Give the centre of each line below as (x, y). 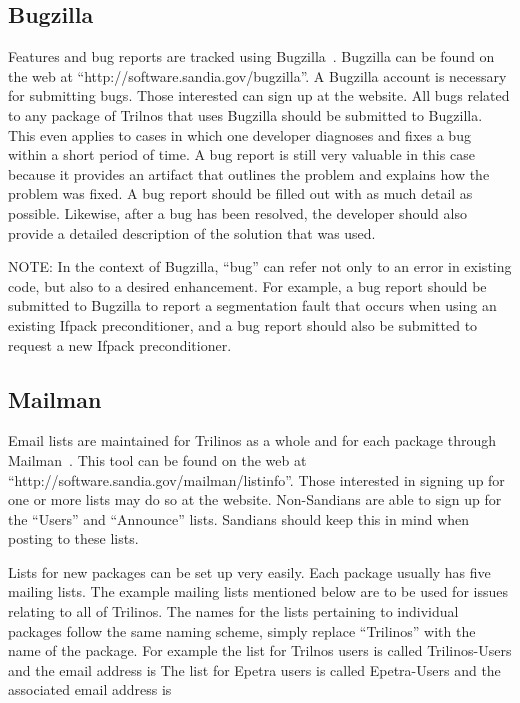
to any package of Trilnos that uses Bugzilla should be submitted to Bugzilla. (245, 114)
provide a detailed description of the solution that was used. (192, 232)
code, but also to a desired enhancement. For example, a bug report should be (247, 285)
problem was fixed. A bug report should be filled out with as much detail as (240, 193)
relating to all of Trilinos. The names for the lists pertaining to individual (233, 611)
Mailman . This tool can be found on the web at (157, 459)
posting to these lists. (73, 538)
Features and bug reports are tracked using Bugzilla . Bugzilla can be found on (251, 56)
